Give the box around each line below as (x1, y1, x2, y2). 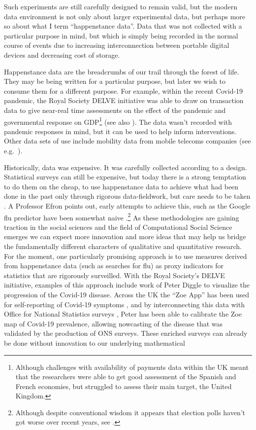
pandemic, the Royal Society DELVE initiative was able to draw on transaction (4, 95, 244, 106)
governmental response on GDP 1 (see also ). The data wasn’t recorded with (4, 115, 232, 127)
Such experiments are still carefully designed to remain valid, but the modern (4, 1, 238, 11)
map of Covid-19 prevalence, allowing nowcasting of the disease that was (4, 318, 223, 328)
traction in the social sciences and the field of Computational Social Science (4, 221, 232, 232)
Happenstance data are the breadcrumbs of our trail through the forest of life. (4, 66, 239, 76)
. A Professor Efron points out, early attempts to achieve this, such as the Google (4, 200, 251, 211)
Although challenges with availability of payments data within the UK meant (15, 361, 249, 372)
